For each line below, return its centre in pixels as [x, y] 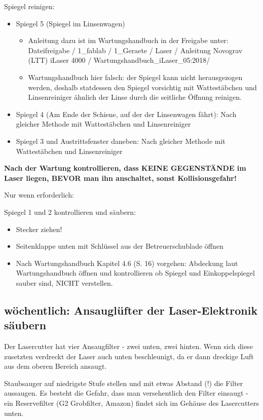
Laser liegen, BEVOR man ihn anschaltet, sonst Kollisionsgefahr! [120, 178]
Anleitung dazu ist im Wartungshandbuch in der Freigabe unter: [128, 40]
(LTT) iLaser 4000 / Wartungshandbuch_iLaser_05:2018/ [119, 60]
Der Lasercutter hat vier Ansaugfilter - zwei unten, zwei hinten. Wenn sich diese [128, 346]
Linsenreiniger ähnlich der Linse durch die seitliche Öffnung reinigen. [135, 97]
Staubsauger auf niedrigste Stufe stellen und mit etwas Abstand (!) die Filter [124, 383]
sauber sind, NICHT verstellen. [64, 282]
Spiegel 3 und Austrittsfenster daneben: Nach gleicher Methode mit [121, 141]
